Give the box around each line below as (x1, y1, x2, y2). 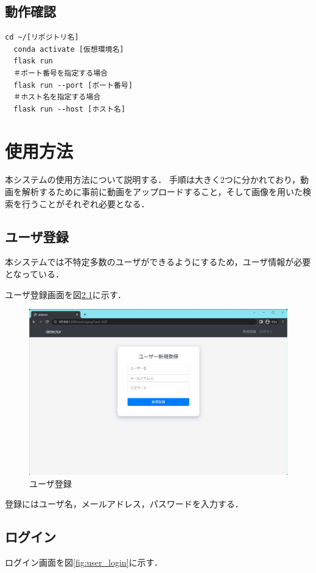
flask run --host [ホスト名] (13, 104, 125, 113)
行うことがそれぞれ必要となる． (21, 197, 150, 210)
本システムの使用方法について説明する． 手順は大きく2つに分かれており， (5, 173, 300, 186)
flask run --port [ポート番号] (13, 80, 133, 90)
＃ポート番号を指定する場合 (13, 68, 108, 77)
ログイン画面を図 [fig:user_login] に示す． (5, 556, 163, 569)
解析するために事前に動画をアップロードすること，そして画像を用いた (21, 185, 303, 198)
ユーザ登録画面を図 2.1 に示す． (5, 288, 127, 301)
